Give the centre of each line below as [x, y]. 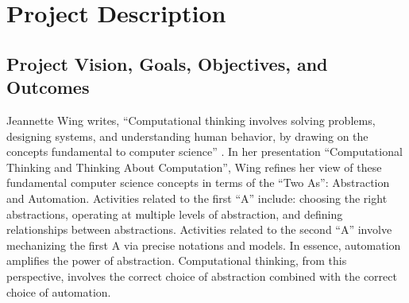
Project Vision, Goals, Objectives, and [167, 63]
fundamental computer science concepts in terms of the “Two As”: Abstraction [198, 183]
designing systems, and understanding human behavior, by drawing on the [187, 136]
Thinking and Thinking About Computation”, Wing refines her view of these [194, 167]
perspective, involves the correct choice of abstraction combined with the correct [202, 276]
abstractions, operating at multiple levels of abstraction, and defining [175, 214]
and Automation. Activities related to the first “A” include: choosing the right [197, 198]
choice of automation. [59, 291]
